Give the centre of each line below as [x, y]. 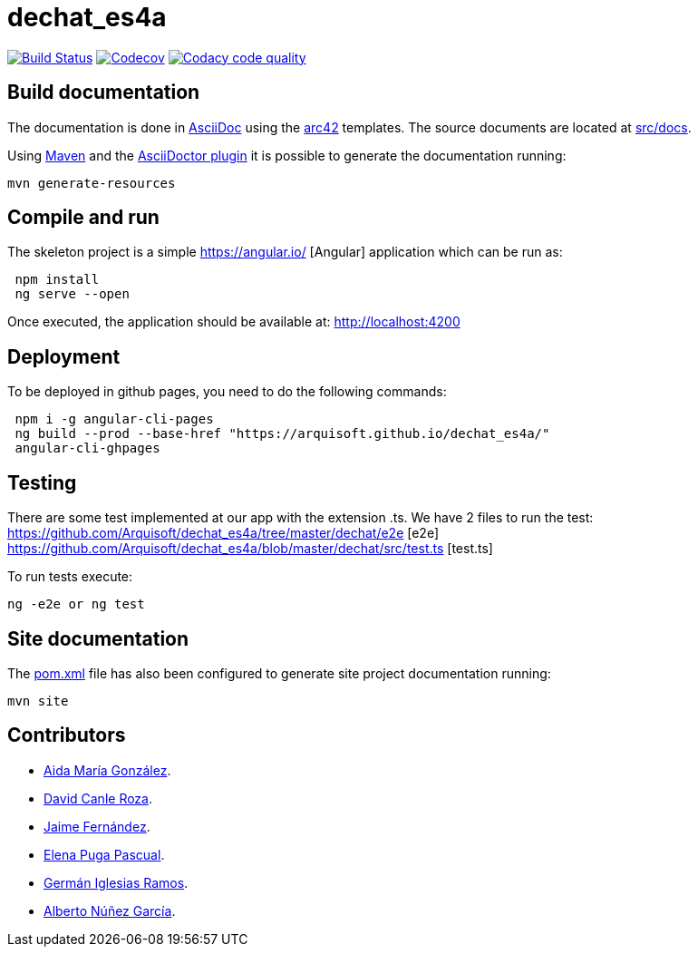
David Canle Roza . [98, 798]
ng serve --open [72, 294]
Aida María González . [107, 770]
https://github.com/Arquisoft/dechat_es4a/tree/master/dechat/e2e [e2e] [223, 533]
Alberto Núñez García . [110, 910]
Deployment [64, 356]
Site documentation [98, 638]
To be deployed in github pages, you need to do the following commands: [227, 392]
